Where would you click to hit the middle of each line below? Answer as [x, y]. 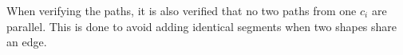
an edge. [27, 42]
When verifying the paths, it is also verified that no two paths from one [182, 10]
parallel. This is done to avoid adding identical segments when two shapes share [202, 26]
